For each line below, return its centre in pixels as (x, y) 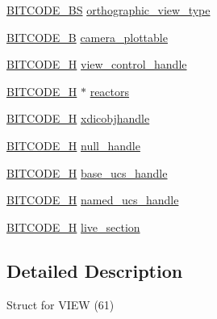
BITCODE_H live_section (73, 227)
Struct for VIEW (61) (61, 304)
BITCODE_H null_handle (73, 145)
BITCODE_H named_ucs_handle (93, 200)
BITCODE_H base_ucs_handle (87, 172)
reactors (110, 91)
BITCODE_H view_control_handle (97, 64)
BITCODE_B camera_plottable (87, 37)
